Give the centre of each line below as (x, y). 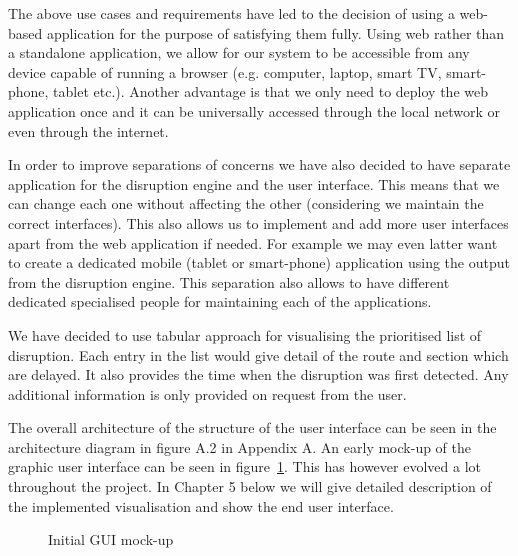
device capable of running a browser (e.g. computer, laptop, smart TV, (225, 71)
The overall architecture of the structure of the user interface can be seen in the (252, 427)
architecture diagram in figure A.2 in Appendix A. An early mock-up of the (240, 446)
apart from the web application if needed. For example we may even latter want (253, 242)
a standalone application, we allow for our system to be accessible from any (239, 52)
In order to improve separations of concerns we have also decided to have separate (259, 164)
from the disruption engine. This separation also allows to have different (229, 281)
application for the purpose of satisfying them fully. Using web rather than (275, 32)
